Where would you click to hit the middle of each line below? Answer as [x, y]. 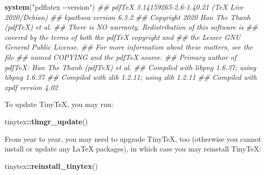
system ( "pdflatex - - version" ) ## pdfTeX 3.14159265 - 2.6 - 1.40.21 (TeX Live [124, 7]
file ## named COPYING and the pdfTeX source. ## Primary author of [120, 57]
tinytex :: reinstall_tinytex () [51, 166]
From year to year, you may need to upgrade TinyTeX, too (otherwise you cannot [133, 138]
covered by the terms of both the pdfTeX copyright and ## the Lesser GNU [123, 37]
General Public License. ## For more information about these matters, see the [129, 47]
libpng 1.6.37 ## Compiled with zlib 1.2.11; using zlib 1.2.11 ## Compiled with [131, 77]
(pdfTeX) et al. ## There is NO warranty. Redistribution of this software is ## [131, 27]
